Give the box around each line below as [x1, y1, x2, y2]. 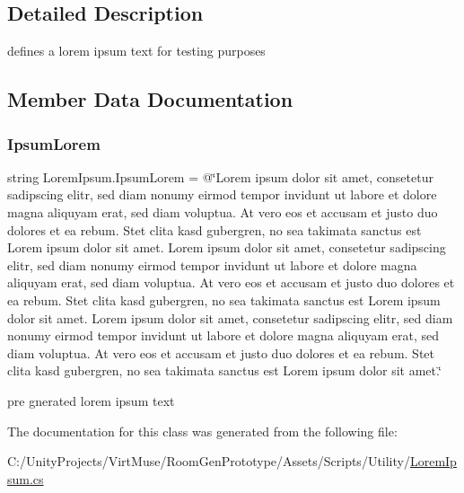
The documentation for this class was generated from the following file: [7, 421, 398, 440]
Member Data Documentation [7, 85, 293, 113]
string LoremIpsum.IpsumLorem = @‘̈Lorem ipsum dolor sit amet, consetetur [7, 167, 433, 186]
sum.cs [7, 469, 44, 488]
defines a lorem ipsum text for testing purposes [7, 41, 266, 60]
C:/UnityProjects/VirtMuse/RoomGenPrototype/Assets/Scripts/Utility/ [7, 452, 410, 471]
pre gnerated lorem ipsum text [7, 391, 175, 409]
